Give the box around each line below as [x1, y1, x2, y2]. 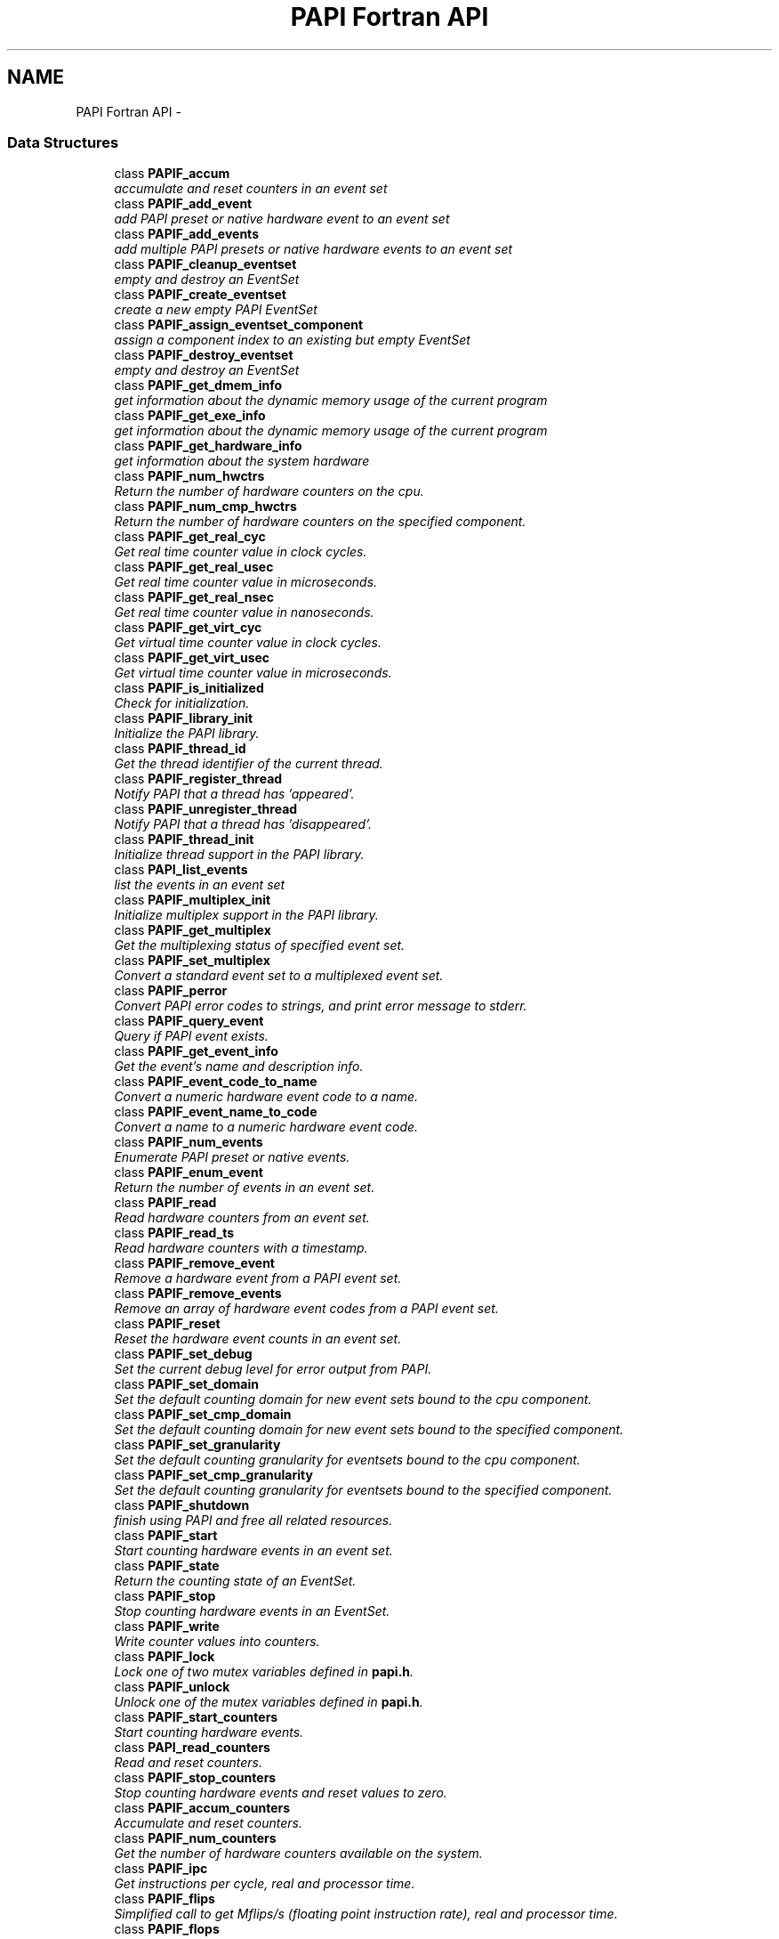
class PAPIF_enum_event [114, 1164, 263, 1180]
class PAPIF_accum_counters [114, 1800, 291, 1816]
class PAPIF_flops [114, 1921, 220, 1937]
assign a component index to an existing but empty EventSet [114, 332, 470, 348]
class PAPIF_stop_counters [114, 1770, 277, 1786]
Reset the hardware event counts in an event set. [114, 1331, 402, 1347]
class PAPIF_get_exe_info [114, 408, 266, 424]
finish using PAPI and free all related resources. [114, 1513, 393, 1529]
